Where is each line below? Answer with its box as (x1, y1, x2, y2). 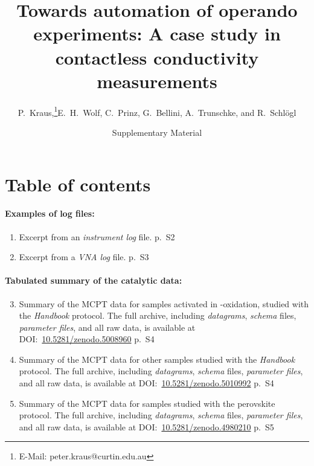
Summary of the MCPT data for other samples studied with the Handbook (19, 353, 295, 365)
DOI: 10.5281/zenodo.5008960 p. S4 (19, 333, 155, 345)
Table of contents (5, 171, 151, 196)
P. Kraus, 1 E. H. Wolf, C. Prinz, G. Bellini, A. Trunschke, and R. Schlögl (18, 104, 296, 118)
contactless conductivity (55, 45, 259, 69)
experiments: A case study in (33, 21, 281, 46)
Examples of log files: (5, 207, 95, 220)
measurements (97, 68, 217, 93)
